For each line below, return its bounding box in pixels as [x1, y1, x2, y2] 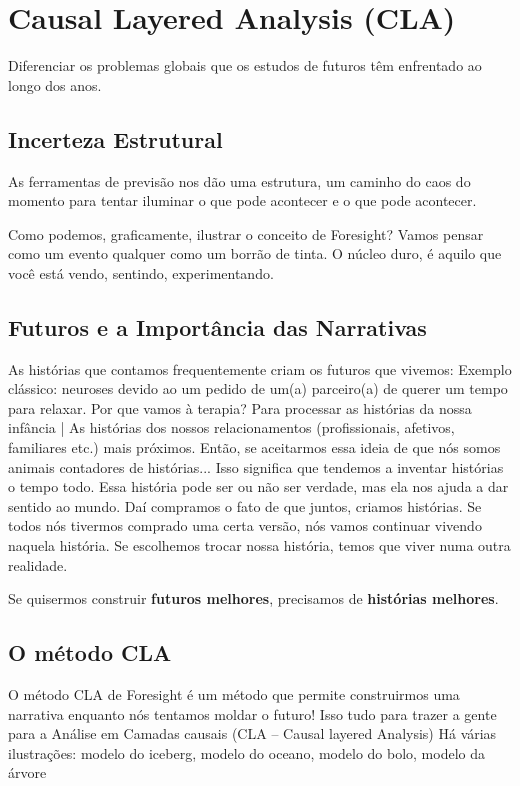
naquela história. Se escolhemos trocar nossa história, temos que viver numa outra [8, 535, 511, 556]
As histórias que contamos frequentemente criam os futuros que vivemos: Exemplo [8, 358, 512, 379]
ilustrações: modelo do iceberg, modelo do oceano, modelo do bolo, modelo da [8, 742, 486, 763]
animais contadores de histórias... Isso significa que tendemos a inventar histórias [8, 456, 504, 477]
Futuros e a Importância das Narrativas [8, 311, 427, 342]
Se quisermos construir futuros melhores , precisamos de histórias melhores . [8, 588, 499, 609]
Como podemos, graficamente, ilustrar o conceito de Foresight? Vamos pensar [8, 223, 484, 244]
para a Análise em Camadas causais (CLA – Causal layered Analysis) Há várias [8, 723, 497, 744]
